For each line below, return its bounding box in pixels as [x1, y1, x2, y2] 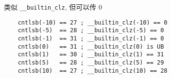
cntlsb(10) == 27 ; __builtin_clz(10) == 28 [17, 67, 168, 74]
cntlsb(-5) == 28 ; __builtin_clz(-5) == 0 [17, 27, 164, 34]
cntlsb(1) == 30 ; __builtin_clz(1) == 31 [17, 51, 164, 58]
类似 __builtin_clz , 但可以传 [4, 2, 97, 12]
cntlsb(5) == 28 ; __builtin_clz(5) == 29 [17, 59, 164, 66]
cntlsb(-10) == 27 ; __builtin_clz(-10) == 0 [17, 19, 168, 26]
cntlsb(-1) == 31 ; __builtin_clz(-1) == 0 [17, 35, 164, 42]
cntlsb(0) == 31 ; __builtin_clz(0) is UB [17, 43, 164, 50]
